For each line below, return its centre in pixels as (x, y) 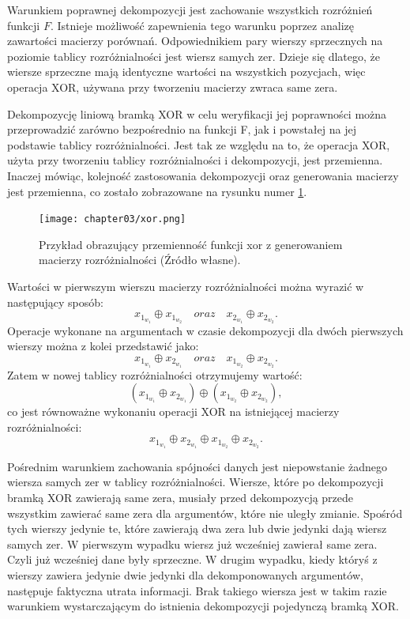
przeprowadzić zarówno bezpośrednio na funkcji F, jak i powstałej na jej (182, 129)
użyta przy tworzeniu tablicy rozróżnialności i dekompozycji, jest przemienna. (195, 160)
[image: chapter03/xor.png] (113, 219)
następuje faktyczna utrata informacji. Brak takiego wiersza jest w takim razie (197, 590)
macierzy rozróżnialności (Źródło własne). (140, 260)
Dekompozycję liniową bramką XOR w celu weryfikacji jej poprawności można (197, 113)
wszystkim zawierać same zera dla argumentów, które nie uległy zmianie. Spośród (205, 513)
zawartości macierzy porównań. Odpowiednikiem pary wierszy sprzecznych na (195, 41)
